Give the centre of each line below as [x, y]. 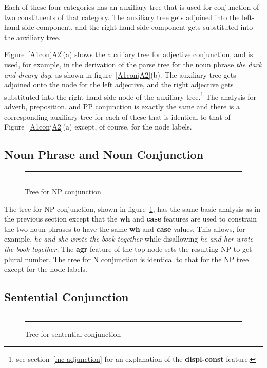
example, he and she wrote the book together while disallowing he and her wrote [129, 239]
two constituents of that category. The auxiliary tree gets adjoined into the [122, 17]
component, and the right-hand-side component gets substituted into [145, 27]
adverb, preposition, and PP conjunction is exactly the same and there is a [122, 106]
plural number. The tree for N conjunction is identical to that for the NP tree [127, 259]
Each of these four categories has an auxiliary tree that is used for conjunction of [132, 7]
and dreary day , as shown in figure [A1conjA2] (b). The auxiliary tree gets [120, 74]
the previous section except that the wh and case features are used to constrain [131, 219]
